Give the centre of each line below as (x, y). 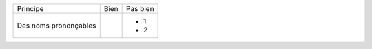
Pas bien (140, 9)
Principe (30, 9)
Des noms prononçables (56, 26)
